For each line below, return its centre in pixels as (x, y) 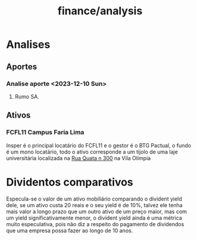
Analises (28, 44)
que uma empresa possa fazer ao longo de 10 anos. (70, 230)
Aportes (22, 67)
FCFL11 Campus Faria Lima (45, 133)
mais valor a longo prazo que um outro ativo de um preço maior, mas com (97, 211)
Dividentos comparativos (70, 182)
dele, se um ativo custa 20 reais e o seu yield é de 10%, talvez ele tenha (94, 205)
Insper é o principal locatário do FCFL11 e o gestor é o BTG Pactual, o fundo (99, 145)
